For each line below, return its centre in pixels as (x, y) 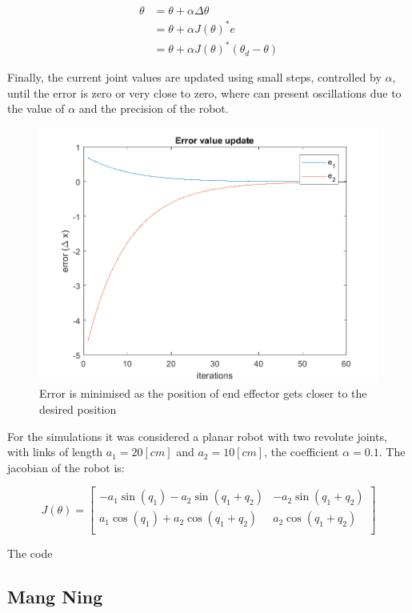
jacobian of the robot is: (66, 467)
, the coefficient (302, 452)
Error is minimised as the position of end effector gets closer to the (203, 393)
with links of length (55, 452)
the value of (36, 108)
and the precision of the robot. (154, 108)
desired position (78, 409)
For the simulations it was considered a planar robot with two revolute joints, (197, 436)
